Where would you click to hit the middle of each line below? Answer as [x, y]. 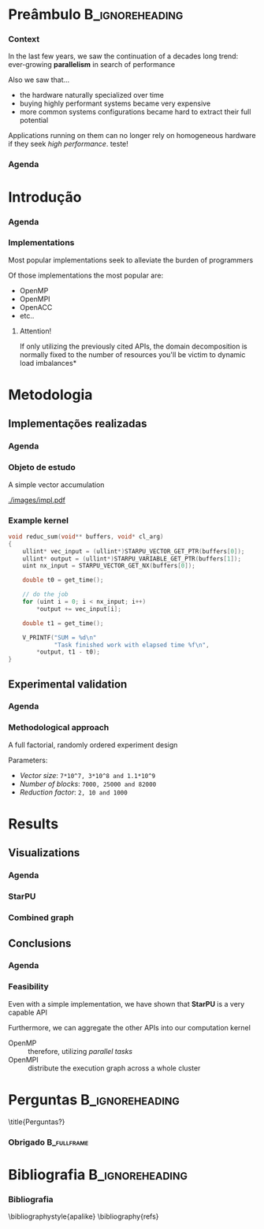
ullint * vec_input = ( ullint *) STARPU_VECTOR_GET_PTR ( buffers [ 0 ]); [134, 551]
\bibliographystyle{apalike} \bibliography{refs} [84, 1216]
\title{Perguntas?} [37, 1122]
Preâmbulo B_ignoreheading [96, 15]
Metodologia [50, 395]
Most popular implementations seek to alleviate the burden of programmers [131, 260]
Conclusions [40, 943]
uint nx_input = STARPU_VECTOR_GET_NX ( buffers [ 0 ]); [109, 566]
